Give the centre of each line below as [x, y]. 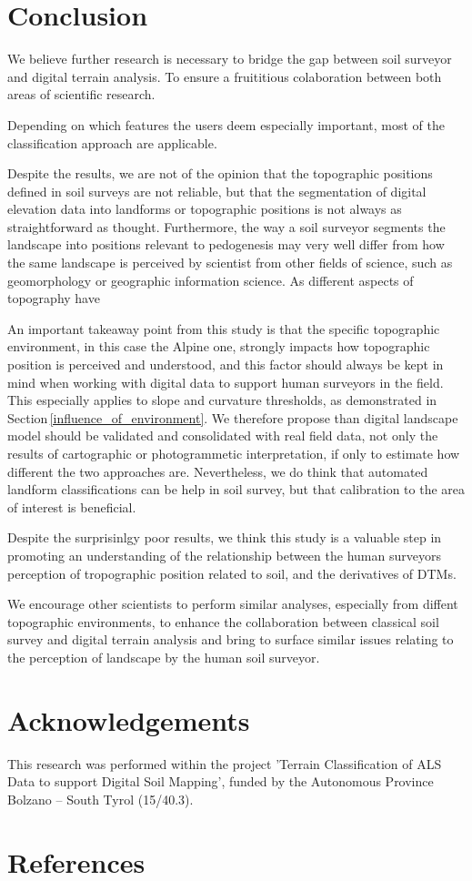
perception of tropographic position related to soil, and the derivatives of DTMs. [232, 573]
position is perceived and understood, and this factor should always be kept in [226, 365]
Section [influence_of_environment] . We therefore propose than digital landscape [233, 417]
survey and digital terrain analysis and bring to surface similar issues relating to [231, 639]
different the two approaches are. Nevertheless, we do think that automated [218, 471]
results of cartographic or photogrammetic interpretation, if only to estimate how [234, 453]
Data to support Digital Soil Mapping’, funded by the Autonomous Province [221, 781]
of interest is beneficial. [72, 506]
